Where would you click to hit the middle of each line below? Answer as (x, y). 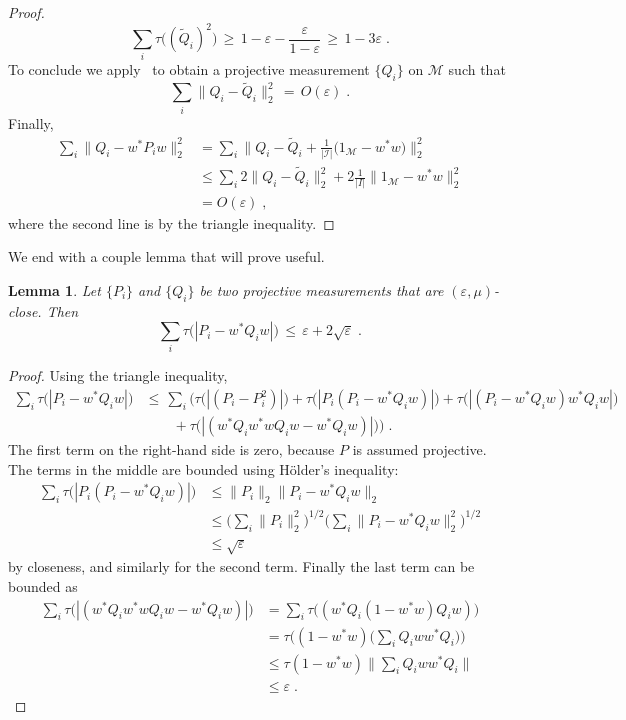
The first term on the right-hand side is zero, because (171, 449)
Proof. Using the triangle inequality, (118, 375)
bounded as (43, 586)
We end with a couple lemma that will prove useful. (166, 256)
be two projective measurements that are (321, 289)
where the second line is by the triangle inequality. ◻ (171, 222)
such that (477, 69)
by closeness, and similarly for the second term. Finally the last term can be (241, 566)
